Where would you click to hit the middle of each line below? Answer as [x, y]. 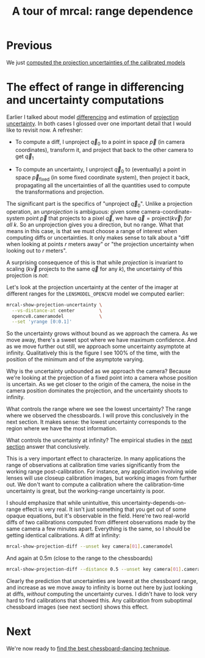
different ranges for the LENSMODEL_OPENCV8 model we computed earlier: [95, 294]
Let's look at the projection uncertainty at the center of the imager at [92, 287]
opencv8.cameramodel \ [57, 316]
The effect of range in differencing [95, 87]
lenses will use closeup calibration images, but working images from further [102, 478]
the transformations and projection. [59, 192]
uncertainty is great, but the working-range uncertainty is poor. [86, 491]
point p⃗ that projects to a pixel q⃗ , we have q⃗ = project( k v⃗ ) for [109, 218]
